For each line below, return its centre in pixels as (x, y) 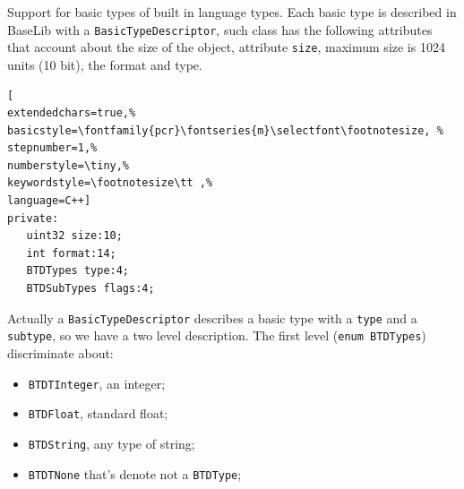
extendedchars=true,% (72, 113)
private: (33, 218)
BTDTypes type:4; (78, 271)
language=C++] (49, 201)
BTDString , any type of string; (112, 443)
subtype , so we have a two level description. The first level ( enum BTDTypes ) (217, 335)
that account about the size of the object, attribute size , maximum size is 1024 (226, 47)
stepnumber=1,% (52, 148)
